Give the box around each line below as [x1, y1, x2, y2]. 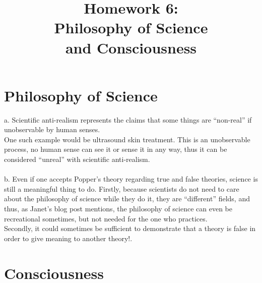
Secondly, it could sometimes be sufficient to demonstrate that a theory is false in [4, 223, 256, 234]
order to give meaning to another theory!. [4, 233, 133, 243]
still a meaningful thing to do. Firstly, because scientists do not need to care [4, 183, 239, 194]
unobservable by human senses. [4, 124, 100, 135]
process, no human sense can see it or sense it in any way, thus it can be [4, 144, 227, 154]
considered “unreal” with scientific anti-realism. [4, 154, 150, 164]
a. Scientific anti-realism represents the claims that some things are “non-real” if [4, 114, 252, 125]
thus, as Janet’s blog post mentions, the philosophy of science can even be [4, 203, 232, 214]
